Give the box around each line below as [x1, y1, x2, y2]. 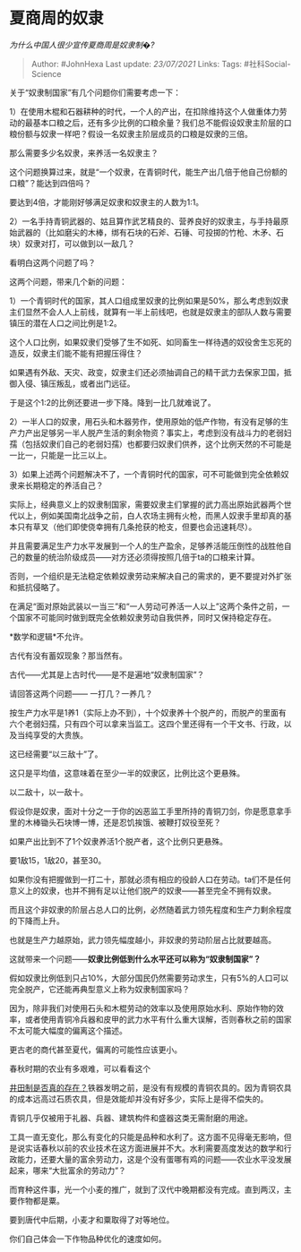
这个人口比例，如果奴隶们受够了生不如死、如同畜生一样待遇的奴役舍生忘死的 [9, 337, 292, 347]
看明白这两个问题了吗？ [9, 257, 96, 268]
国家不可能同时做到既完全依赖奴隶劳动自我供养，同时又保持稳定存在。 [16, 612, 276, 622]
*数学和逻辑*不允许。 [9, 630, 89, 641]
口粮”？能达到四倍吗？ [9, 177, 92, 188]
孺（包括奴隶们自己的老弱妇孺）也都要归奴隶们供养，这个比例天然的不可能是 [9, 438, 292, 449]
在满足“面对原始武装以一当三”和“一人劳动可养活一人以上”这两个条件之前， [9, 601, 282, 612]
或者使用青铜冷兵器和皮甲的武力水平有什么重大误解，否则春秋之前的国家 [24, 1014, 292, 1025]
